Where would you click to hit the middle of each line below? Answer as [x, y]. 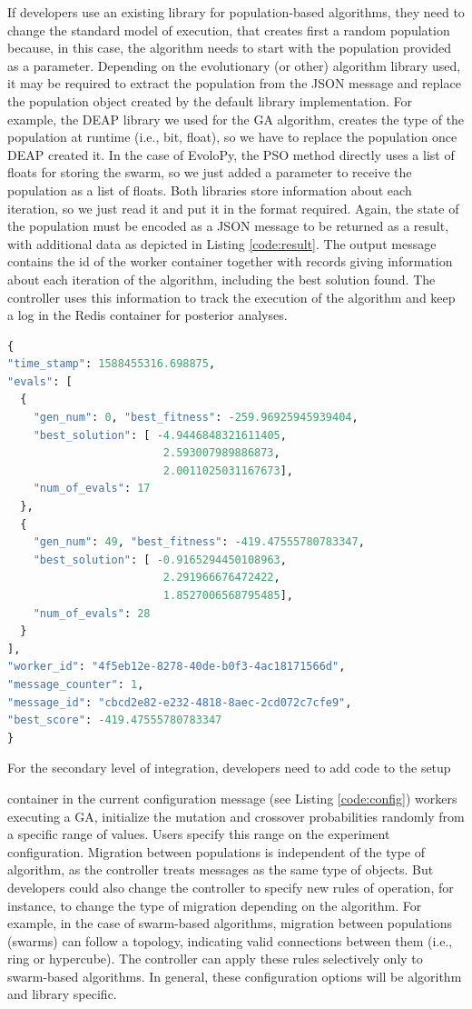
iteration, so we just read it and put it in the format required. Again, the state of [233, 208]
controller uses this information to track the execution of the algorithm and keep [231, 297]
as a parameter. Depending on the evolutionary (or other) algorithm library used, [234, 65]
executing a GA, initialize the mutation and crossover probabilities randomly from [236, 816]
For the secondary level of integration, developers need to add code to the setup [229, 768]
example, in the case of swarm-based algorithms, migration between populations [230, 923]
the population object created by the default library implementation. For [210, 100]
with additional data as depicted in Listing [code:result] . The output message [222, 243]
